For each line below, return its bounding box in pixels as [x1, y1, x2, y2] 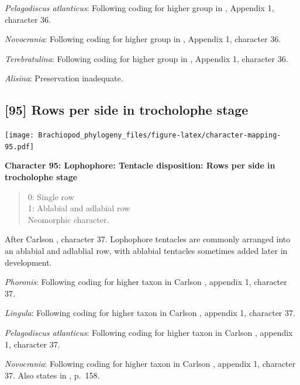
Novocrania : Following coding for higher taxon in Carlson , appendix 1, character [5, 357, 296, 370]
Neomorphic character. [27, 213, 109, 225]
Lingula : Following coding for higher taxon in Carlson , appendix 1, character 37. [5, 307, 295, 319]
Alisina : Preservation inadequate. [5, 72, 123, 84]
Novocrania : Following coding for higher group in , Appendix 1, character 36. [5, 33, 281, 45]
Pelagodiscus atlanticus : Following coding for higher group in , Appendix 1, [5, 2, 274, 13]
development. [5, 256, 52, 268]
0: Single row [27, 190, 74, 202]
